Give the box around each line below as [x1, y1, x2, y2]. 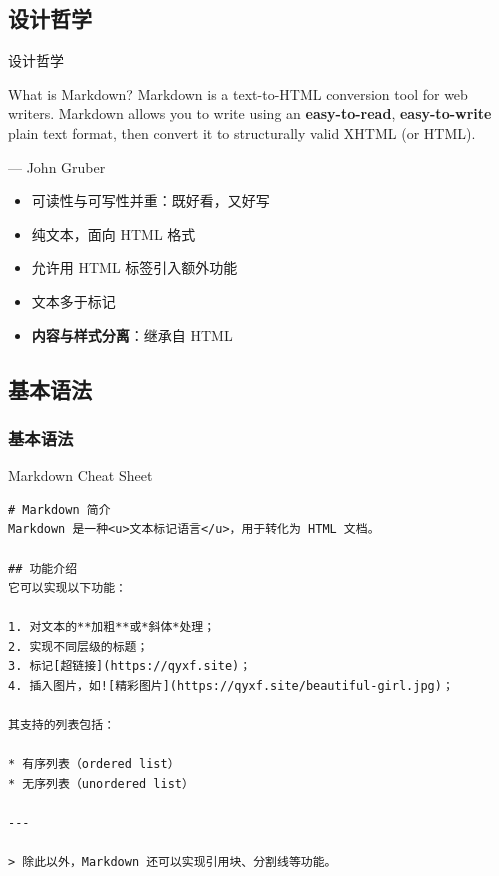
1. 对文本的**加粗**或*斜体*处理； [8, 620, 216, 635]
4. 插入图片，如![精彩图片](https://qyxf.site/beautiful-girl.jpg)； [8, 679, 454, 694]
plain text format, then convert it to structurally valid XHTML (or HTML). [8, 122, 476, 143]
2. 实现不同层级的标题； [8, 639, 149, 654]
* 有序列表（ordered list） [8, 757, 180, 772]
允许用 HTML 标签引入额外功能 [31, 257, 238, 278]
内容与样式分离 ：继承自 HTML [31, 324, 233, 345]
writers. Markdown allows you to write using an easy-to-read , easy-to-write [8, 103, 492, 124]
